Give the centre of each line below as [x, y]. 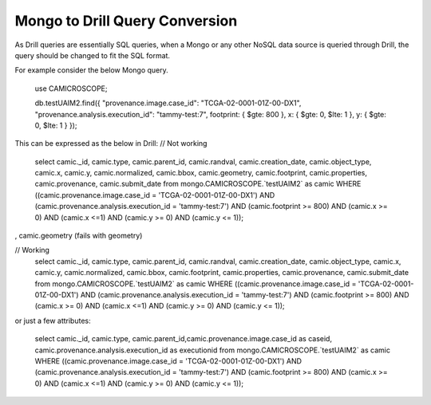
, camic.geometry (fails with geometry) [79, 236]
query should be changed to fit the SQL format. [93, 55]
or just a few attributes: [53, 320]
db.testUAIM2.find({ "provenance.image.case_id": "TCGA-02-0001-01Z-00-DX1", [168, 103]
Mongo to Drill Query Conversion [126, 21]
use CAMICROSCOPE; [71, 88]
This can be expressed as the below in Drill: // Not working [111, 144]
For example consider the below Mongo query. [92, 70]
